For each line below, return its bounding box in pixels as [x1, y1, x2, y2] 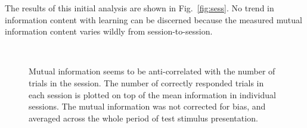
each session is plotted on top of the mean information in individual [29, 88, 276, 101]
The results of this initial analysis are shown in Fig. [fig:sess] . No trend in [5, 2, 274, 14]
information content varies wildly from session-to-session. [5, 25, 213, 38]
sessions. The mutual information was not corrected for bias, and [29, 100, 266, 113]
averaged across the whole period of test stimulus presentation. [29, 111, 258, 124]
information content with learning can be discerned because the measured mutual [5, 13, 302, 26]
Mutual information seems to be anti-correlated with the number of [29, 65, 275, 77]
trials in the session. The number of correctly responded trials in [29, 76, 264, 89]
